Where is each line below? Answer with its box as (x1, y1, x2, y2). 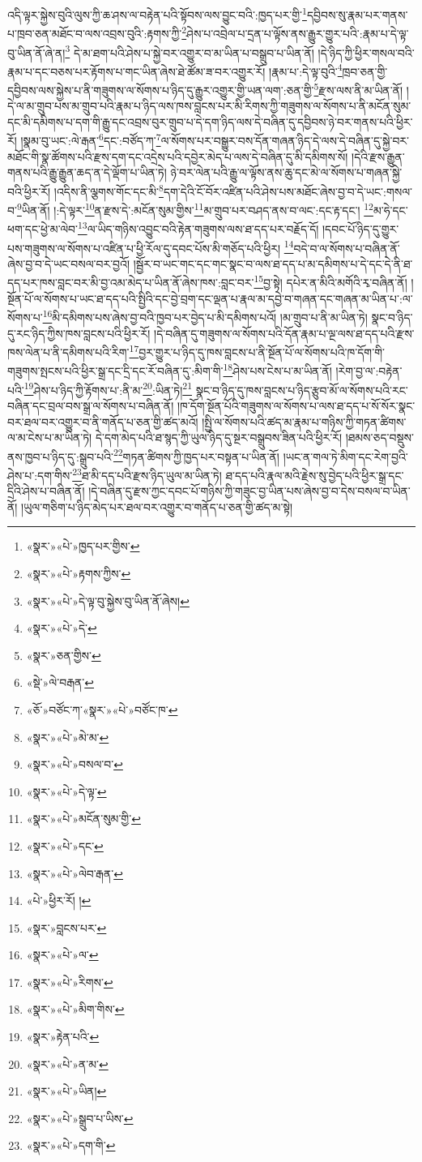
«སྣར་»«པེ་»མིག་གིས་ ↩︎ (26, 1001, 125, 1018)
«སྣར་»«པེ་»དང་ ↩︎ (26, 837, 104, 854)
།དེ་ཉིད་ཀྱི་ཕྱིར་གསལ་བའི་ (318, 44, 415, 61)
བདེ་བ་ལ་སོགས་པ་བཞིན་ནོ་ (293, 239, 400, 256)
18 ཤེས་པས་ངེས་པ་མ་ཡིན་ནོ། (223, 360, 332, 379)
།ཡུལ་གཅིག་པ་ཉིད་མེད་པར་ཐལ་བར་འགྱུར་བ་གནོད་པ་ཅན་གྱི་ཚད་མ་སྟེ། (21, 498, 293, 515)
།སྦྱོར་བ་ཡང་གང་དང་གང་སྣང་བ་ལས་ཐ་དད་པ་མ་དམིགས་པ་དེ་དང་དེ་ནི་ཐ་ (133, 255, 413, 272)
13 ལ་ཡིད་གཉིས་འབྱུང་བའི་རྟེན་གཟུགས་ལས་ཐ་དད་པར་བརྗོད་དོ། (77, 218, 319, 238)
